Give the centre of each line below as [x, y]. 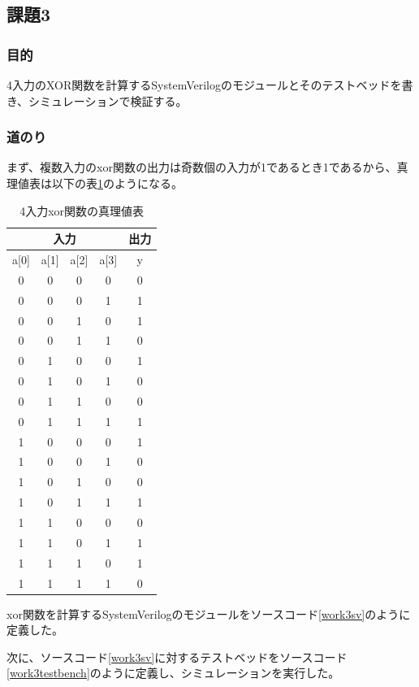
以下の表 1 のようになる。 [117, 183]
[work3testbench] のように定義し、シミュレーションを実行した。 [173, 673]
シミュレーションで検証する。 [108, 100]
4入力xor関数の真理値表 [82, 210]
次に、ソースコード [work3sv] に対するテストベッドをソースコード [177, 657]
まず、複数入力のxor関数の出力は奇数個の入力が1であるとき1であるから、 [202, 167]
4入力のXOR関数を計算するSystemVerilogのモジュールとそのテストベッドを [204, 85]
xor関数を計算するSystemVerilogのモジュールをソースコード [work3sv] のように [209, 613]
